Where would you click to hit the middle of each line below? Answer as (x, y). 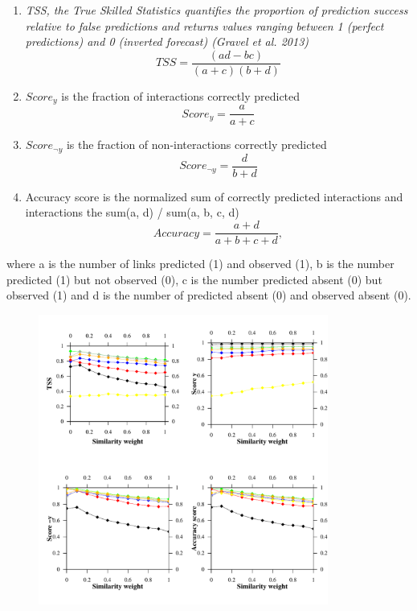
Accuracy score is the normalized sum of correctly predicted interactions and (214, 196)
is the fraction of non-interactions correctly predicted (196, 144)
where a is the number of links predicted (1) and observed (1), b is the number (200, 264)
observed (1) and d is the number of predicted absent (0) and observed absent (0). (209, 295)
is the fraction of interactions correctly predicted (181, 95)
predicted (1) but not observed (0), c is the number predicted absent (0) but (194, 279)
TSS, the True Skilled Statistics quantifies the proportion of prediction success (217, 10)
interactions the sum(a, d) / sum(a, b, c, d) (132, 212)
